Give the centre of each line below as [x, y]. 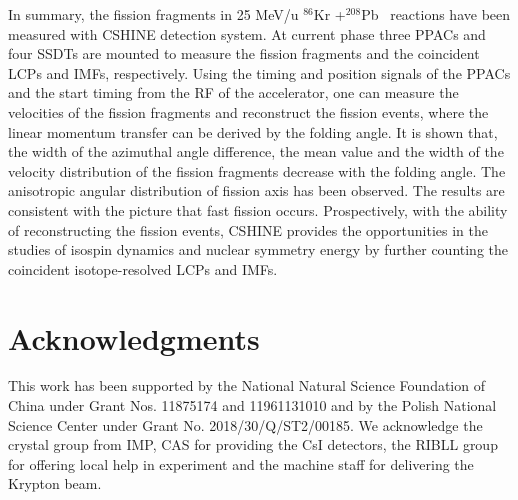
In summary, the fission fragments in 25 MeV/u [153, 14]
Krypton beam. [55, 483]
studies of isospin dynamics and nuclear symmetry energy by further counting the [258, 249]
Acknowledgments [134, 337]
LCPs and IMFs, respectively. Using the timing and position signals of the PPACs [259, 72]
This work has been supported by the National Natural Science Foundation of [246, 385]
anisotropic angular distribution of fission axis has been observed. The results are [256, 190]
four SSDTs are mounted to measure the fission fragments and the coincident [244, 53]
